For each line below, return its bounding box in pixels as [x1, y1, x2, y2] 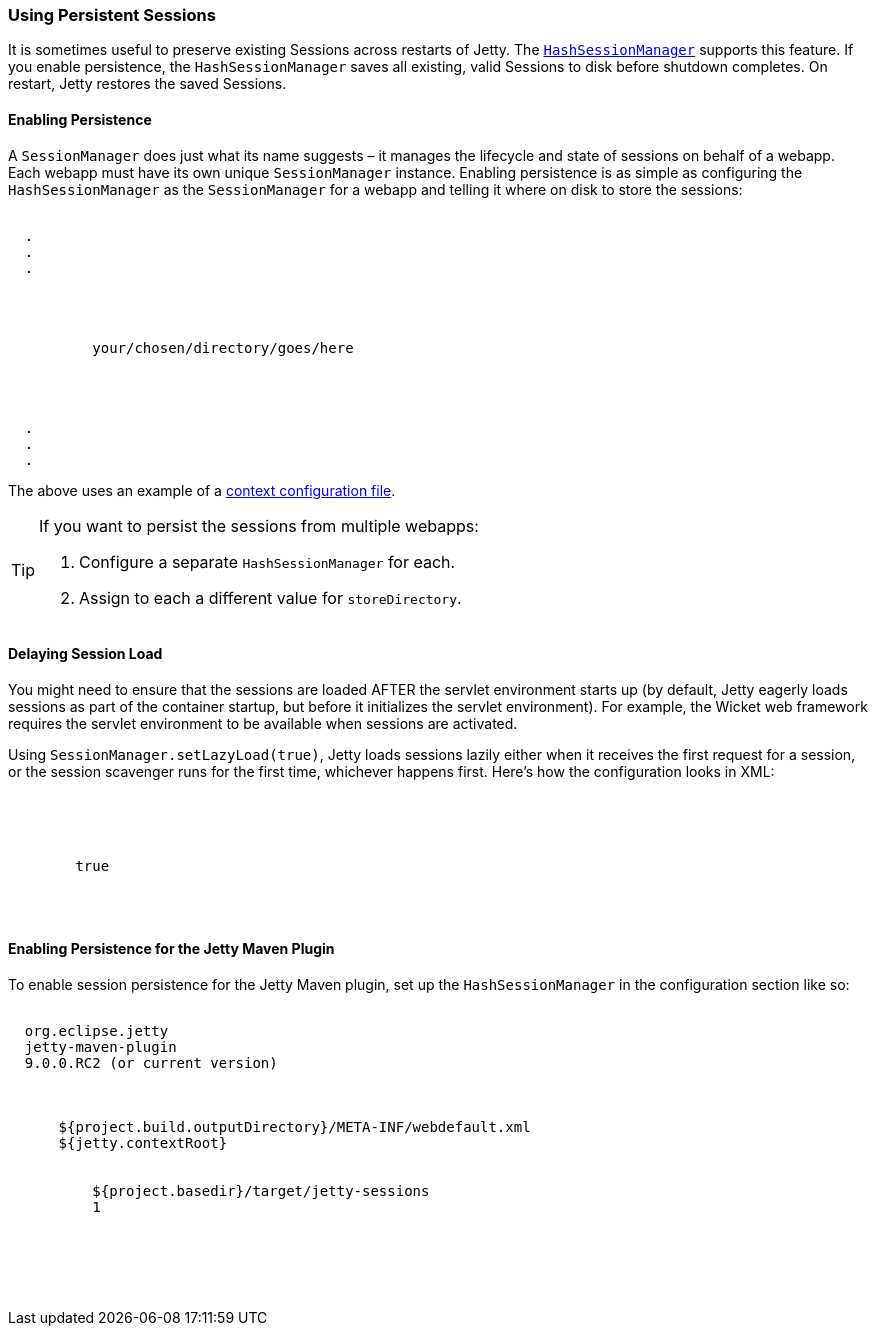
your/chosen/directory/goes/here [92, 339, 354, 356]
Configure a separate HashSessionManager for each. [79, 551, 456, 572]
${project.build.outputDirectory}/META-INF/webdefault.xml [58, 1119, 531, 1136]
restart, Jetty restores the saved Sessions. [8, 75, 287, 93]
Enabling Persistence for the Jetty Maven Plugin [8, 940, 335, 958]
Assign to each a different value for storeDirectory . [79, 587, 462, 608]
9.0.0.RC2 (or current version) [24, 1055, 278, 1072]
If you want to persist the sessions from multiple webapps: [39, 515, 479, 536]
